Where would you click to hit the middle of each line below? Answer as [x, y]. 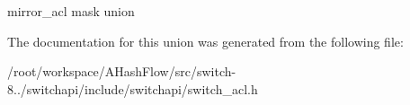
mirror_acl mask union [71, 11]
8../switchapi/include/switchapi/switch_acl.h [133, 88]
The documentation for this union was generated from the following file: [205, 41]
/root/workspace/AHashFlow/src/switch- [122, 71]
